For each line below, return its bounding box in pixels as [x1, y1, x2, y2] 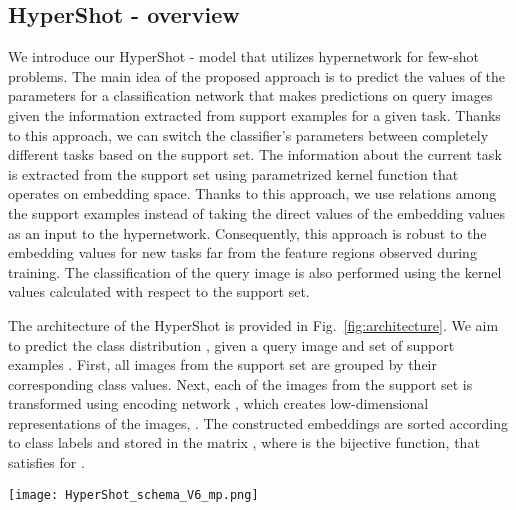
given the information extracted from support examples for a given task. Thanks [8, 104, 501, 125]
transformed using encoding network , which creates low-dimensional [8, 393, 429, 414]
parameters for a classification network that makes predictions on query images [8, 85, 493, 106]
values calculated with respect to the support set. [8, 281, 310, 302]
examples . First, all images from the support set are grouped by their [8, 354, 437, 375]
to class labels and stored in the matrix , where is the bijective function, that [8, 432, 480, 453]
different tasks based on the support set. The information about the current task [8, 144, 502, 165]
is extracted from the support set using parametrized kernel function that [8, 163, 459, 184]
